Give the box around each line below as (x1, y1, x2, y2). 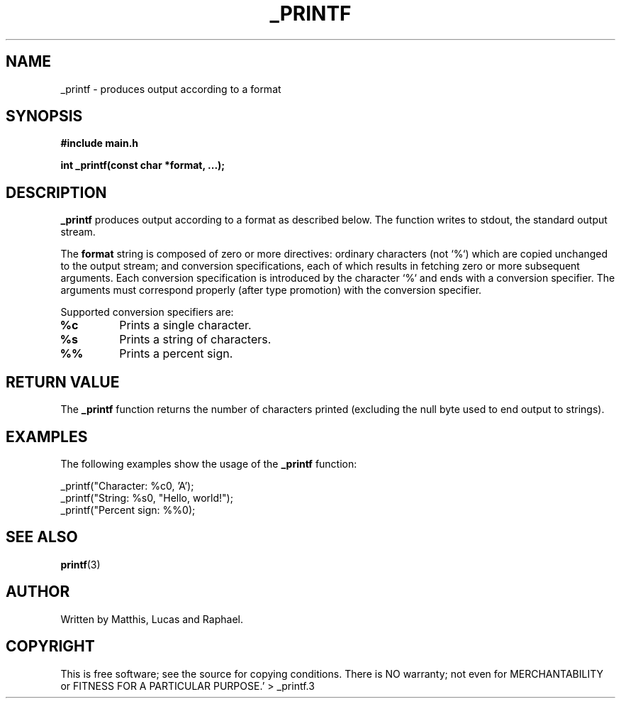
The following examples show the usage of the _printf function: (60, 457, 357, 470)
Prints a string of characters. (119, 332, 272, 347)
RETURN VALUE (6, 373, 120, 391)
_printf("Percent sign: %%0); (60, 503, 196, 516)
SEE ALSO (6, 528, 78, 546)
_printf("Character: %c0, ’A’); (60, 479, 194, 492)
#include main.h (60, 137, 139, 150)
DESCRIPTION (6, 183, 107, 202)
